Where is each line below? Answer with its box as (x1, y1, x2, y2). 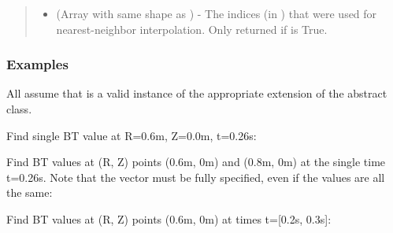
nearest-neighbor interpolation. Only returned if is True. (56, 20, 328, 37)
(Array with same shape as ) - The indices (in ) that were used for (56, 6, 377, 21)
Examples (6, 54, 69, 74)
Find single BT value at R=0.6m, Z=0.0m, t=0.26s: (6, 127, 257, 143)
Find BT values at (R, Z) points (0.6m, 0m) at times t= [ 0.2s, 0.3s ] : (6, 210, 332, 227)
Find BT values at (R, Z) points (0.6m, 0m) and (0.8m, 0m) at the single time (6, 153, 386, 170)
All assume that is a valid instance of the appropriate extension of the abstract (6, 85, 387, 102)
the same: (6, 184, 53, 201)
